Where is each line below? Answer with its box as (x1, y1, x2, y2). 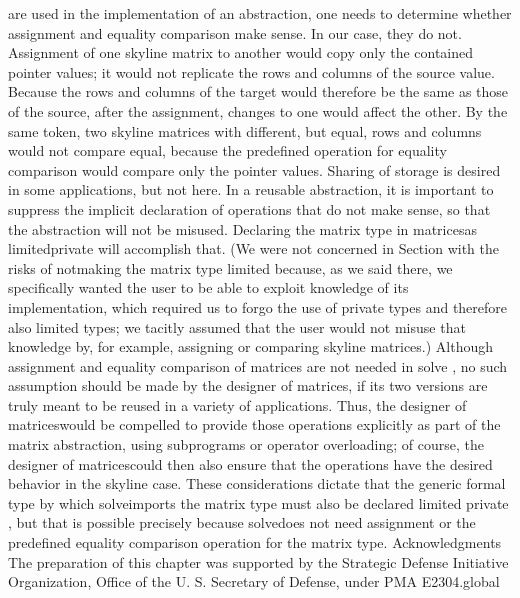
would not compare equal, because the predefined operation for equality (8, 140, 447, 161)
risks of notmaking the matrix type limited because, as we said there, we (8, 257, 453, 278)
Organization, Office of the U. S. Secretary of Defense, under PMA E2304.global (8, 571, 500, 592)
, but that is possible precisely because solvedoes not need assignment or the (8, 512, 476, 533)
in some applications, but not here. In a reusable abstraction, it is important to (8, 179, 494, 200)
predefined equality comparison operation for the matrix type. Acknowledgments (8, 532, 502, 553)
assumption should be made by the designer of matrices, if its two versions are (8, 375, 488, 396)
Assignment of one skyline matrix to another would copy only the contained (8, 42, 474, 63)
